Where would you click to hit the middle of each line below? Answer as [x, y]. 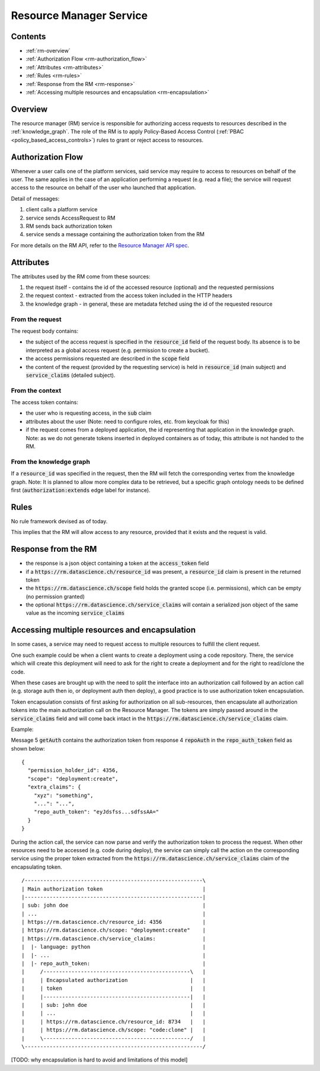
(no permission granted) [55, 596]
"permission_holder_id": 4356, [73, 770]
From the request [36, 319]
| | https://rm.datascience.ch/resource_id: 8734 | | [114, 1021]
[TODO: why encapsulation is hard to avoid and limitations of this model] [99, 1060]
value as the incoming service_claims [75, 613]
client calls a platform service [62, 209]
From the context [36, 390]
